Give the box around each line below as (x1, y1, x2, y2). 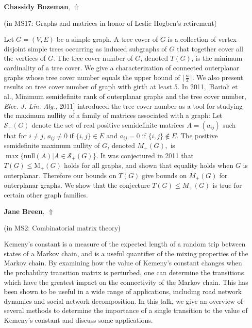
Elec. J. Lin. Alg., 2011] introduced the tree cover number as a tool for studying (4, 100, 243, 111)
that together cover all (177, 43, 243, 53)
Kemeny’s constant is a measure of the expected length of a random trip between (4, 239, 246, 249)
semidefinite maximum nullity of (4, 140, 100, 150)
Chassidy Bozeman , (4, 1, 70, 11)
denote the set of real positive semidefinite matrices (32, 119, 185, 130)
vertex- (218, 34, 239, 44)
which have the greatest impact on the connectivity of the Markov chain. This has (4, 277, 248, 287)
